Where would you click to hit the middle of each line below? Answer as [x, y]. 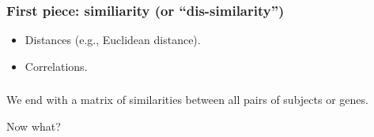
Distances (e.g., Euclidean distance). [113, 40]
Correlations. [56, 66]
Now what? [34, 126]
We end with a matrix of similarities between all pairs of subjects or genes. [187, 100]
